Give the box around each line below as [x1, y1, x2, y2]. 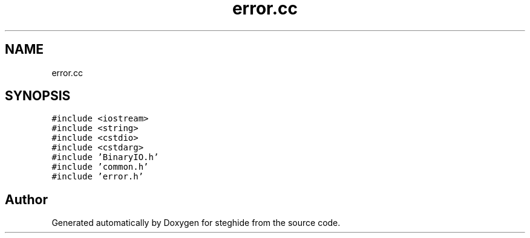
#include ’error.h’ [51, 172, 144, 182]
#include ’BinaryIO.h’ [51, 152, 159, 162]
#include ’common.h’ [51, 162, 149, 172]
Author [5, 191, 48, 207]
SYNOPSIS [5, 88, 71, 104]
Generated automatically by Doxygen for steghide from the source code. [51, 217, 341, 228]
